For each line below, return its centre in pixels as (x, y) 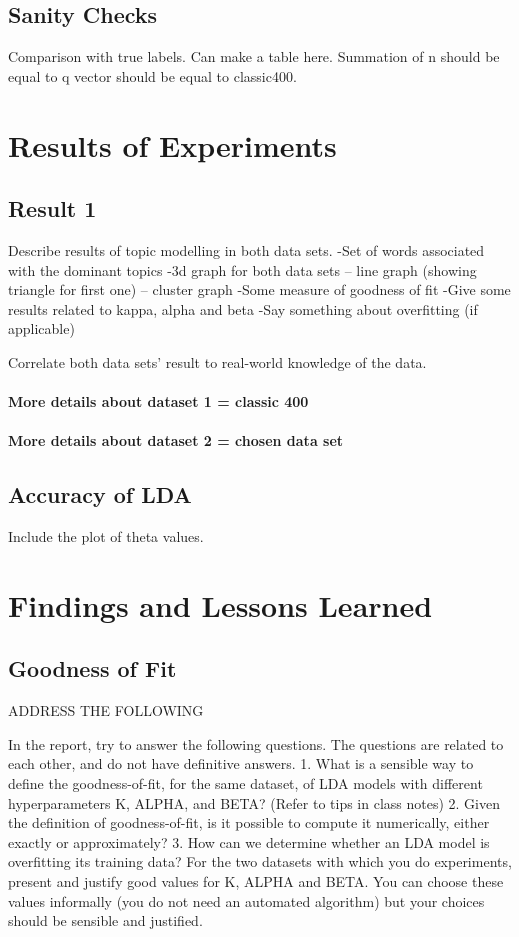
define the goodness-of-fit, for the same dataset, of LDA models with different (245, 783)
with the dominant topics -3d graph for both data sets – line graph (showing (242, 269)
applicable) (41, 328)
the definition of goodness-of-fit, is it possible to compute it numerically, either (249, 822)
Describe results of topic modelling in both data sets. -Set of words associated (246, 249)
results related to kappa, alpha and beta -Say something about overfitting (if (243, 308)
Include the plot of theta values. (106, 536)
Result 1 (52, 208)
